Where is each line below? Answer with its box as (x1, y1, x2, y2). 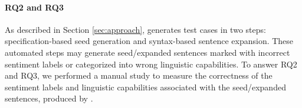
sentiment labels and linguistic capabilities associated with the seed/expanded (5, 80, 286, 93)
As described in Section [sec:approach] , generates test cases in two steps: (5, 23, 266, 35)
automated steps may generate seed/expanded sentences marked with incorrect (5, 46, 290, 58)
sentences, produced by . (5, 92, 93, 104)
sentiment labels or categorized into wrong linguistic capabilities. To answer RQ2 (5, 58, 297, 70)
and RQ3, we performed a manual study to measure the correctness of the (5, 69, 273, 82)
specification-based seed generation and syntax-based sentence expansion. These (5, 35, 294, 47)
